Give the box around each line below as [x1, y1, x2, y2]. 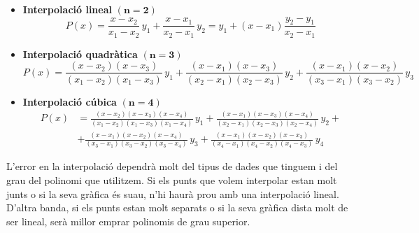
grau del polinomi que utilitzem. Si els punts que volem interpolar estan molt [6, 173, 337, 188]
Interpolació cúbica [22, 94, 117, 108]
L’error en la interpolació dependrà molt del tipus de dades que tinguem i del [6, 159, 338, 174]
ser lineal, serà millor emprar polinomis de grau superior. [6, 213, 250, 228]
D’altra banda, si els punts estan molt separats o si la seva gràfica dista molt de [6, 200, 348, 215]
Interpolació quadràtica [22, 46, 138, 61]
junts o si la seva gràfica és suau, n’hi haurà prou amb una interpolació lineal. [6, 186, 339, 201]
